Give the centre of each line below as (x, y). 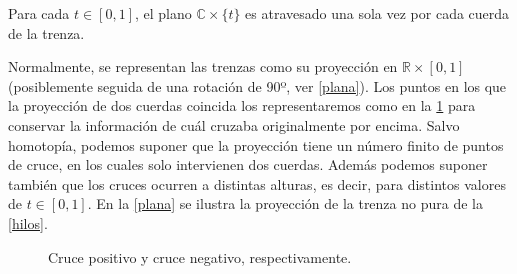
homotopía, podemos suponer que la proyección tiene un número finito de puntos (256, 144)
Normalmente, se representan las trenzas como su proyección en (203, 66)
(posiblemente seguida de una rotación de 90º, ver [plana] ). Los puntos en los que (257, 85)
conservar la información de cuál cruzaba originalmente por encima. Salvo (234, 124)
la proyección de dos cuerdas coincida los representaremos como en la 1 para (242, 105)
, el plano (163, 13)
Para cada (39, 13)
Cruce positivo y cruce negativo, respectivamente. (200, 256)
